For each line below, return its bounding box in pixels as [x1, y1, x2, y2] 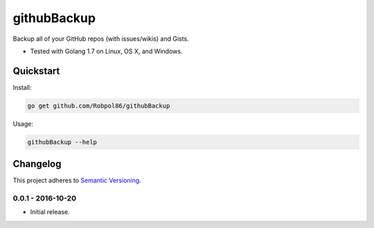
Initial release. [30, 208, 70, 216]
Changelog [12, 158, 62, 170]
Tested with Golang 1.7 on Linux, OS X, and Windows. [30, 47, 183, 55]
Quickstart [12, 65, 60, 77]
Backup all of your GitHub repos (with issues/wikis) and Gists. [12, 35, 190, 43]
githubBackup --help [27, 138, 97, 146]
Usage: [12, 120, 34, 128]
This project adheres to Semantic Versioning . [12, 176, 141, 184]
